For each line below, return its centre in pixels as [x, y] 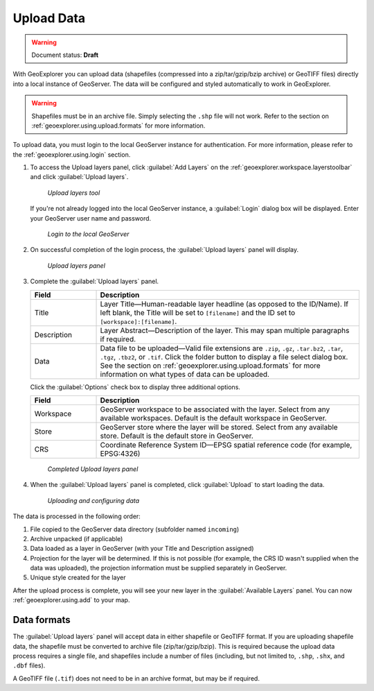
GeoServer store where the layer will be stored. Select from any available [219, 427]
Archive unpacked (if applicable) [77, 538]
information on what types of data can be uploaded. [185, 374]
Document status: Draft [65, 55]
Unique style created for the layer [78, 578]
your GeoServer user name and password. [91, 218]
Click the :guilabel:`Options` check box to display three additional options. [135, 387]
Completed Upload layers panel [93, 469]
